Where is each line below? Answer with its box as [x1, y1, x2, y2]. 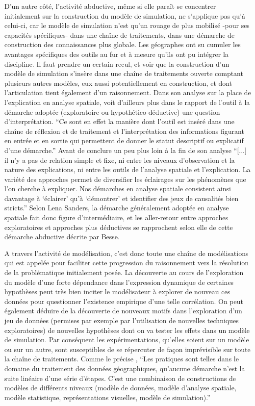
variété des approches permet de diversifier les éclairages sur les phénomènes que [4, 174, 246, 184]
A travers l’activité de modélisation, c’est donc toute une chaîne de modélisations [4, 248, 249, 258]
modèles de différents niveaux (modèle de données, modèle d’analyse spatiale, [4, 382, 236, 393]
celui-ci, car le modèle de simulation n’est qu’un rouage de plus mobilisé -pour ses [4, 20, 250, 30]
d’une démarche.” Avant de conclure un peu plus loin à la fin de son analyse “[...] [4, 145, 247, 155]
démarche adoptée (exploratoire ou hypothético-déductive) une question [4, 106, 220, 117]
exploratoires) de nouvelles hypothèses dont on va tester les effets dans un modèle [4, 325, 250, 335]
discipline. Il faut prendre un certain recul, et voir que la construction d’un [4, 58, 229, 69]
